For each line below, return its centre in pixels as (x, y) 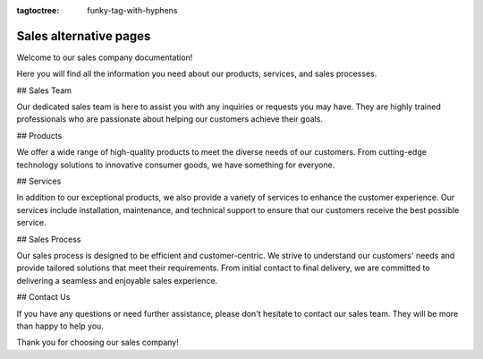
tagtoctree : (38, 10)
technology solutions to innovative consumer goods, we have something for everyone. (176, 165)
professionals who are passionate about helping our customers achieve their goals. (170, 119)
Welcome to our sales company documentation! (105, 57)
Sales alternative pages (84, 36)
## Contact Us (43, 297)
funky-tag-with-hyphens (132, 10)
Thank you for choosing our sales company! (97, 342)
